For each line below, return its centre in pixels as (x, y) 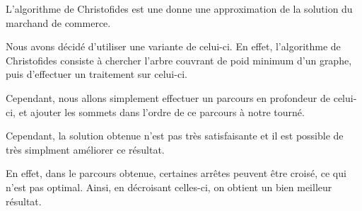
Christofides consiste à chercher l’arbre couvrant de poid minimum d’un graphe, (179, 60)
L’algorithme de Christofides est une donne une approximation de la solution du (179, 8)
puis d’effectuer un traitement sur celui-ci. (97, 74)
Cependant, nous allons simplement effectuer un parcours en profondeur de (168, 97)
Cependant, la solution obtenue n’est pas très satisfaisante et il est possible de (175, 136)
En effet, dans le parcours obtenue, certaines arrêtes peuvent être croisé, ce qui (176, 173)
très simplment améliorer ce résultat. (85, 149)
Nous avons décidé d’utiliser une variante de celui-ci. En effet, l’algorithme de (173, 46)
